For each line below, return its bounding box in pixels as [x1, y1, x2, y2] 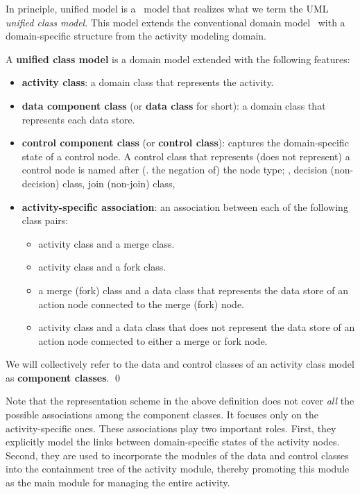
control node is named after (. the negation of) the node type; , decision [22, 162, 327, 177]
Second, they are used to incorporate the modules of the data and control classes [6, 448, 349, 462]
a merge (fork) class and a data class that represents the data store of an [38, 282, 348, 297]
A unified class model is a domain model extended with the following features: [6, 51, 350, 66]
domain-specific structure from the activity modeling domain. [6, 28, 266, 43]
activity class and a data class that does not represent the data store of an [38, 320, 355, 334]
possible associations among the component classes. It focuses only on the [6, 407, 319, 422]
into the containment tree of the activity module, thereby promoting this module [6, 461, 350, 476]
